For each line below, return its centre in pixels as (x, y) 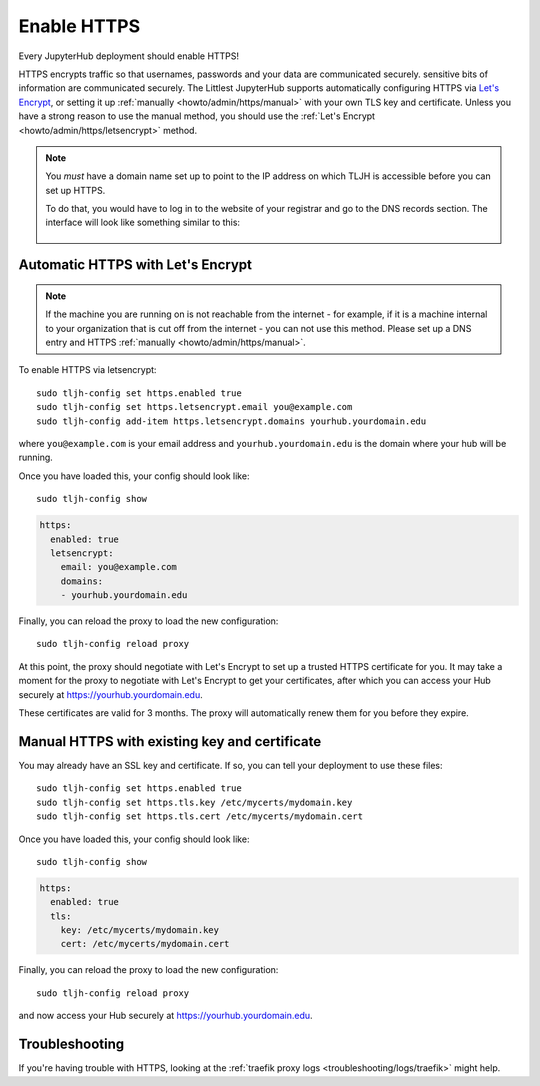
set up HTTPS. (75, 190)
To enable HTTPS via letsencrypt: (87, 370)
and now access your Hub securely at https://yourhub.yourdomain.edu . (166, 1016)
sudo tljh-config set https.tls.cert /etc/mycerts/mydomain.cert (200, 816)
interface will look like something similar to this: (142, 222)
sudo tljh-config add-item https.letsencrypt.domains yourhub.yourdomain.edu (231, 421)
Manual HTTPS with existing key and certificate (170, 741)
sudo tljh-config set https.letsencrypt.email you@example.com (194, 407)
